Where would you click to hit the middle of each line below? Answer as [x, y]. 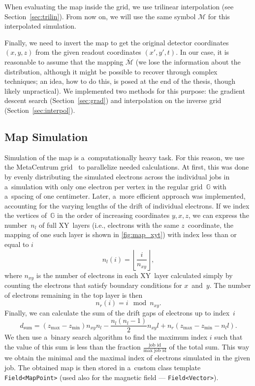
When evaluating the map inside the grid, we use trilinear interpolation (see [119, 6]
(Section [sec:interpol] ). [40, 110]
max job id [155, 351]
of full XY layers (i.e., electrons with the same [109, 225]
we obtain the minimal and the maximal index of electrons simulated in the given [127, 358]
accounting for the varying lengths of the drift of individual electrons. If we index [127, 205]
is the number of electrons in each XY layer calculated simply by [134, 275]
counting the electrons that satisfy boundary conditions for [93, 285]
